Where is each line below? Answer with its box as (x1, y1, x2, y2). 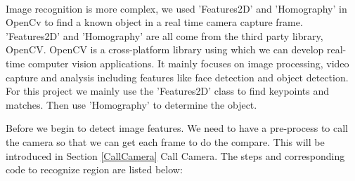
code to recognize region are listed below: (6, 162, 183, 177)
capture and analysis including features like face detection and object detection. (6, 69, 349, 84)
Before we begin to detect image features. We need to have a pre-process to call (6, 121, 348, 135)
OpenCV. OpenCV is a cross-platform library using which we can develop (6, 42, 324, 57)
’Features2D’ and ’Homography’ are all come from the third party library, (6, 28, 323, 43)
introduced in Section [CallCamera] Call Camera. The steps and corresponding (6, 148, 345, 163)
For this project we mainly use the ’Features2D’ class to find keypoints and (6, 83, 330, 98)
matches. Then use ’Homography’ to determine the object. (6, 97, 257, 112)
